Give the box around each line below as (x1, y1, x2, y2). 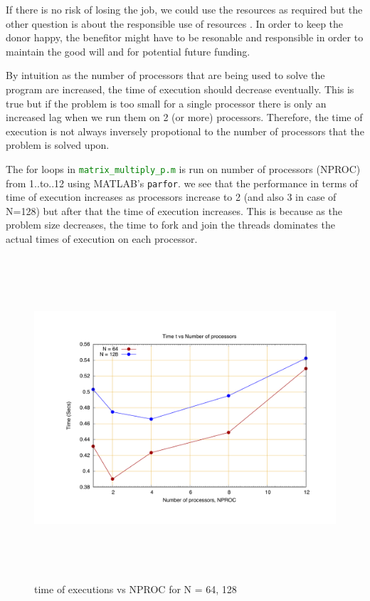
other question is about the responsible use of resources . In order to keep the (6, 16, 344, 31)
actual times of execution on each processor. (6, 231, 198, 246)
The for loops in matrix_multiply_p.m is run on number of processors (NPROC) (6, 161, 361, 176)
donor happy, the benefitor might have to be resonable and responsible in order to (6, 30, 364, 45)
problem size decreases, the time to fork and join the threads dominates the (6, 217, 335, 232)
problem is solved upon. (6, 137, 110, 152)
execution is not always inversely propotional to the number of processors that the (6, 123, 364, 138)
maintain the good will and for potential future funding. (6, 43, 250, 58)
